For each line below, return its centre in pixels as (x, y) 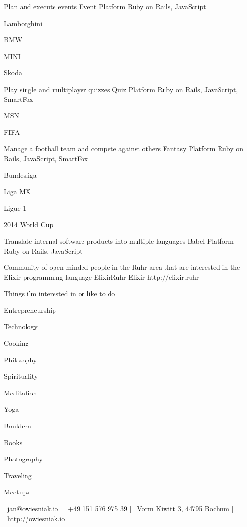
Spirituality (21, 376)
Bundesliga (20, 175)
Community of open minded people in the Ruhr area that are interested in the (122, 267)
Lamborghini (23, 23)
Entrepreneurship (30, 310)
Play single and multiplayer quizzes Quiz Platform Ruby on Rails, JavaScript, (121, 89)
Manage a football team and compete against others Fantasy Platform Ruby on (124, 148)
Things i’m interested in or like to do (60, 293)
